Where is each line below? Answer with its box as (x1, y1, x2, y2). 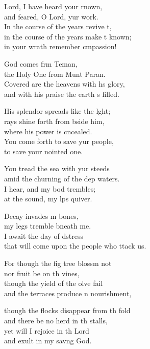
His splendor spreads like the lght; (4, 106, 111, 116)
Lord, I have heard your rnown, (4, 1, 103, 11)
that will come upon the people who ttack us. (4, 240, 146, 251)
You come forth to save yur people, (4, 136, 114, 147)
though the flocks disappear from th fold (4, 305, 131, 316)
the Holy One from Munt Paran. (4, 68, 106, 79)
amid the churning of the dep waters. (4, 173, 120, 183)
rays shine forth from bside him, (4, 115, 105, 126)
